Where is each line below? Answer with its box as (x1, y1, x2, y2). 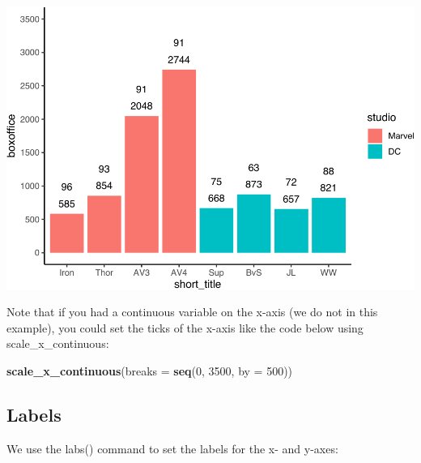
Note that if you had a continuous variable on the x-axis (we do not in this (6, 303, 378, 320)
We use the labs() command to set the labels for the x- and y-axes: (6, 439, 338, 457)
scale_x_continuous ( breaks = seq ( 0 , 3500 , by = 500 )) (6, 362, 293, 379)
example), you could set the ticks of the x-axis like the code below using (6, 319, 364, 336)
